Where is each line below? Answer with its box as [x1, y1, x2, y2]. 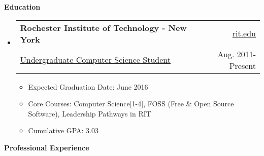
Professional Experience [4, 142, 89, 152]
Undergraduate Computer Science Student [20, 54, 171, 66]
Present [229, 59, 256, 71]
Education [4, 2, 41, 12]
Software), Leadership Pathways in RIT [28, 108, 151, 119]
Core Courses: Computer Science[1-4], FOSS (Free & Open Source [28, 98, 234, 109]
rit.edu [232, 27, 256, 40]
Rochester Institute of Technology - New [20, 21, 187, 33]
